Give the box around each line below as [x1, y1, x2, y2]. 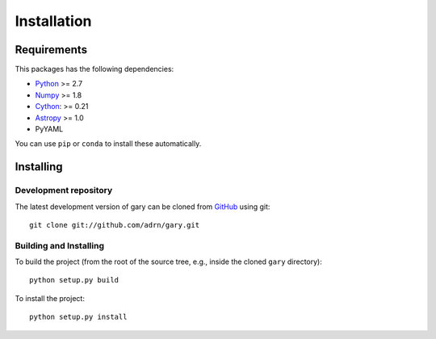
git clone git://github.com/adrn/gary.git [29, 220, 200, 229]
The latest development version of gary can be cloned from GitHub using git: [15, 202, 270, 211]
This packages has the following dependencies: [15, 65, 174, 74]
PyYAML [35, 124, 64, 134]
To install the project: [15, 293, 85, 303]
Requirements [15, 43, 88, 56]
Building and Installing [15, 240, 105, 251]
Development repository [15, 185, 113, 196]
